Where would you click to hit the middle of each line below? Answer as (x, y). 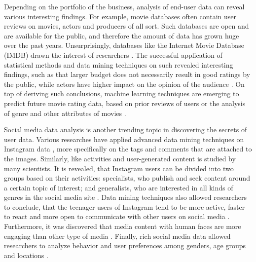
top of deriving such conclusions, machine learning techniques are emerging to (122, 94)
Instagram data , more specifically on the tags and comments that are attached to (128, 149)
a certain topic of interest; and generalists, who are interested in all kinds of (119, 187)
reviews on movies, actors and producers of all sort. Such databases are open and (127, 26)
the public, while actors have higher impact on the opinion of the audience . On (124, 84)
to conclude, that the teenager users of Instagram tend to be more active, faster (125, 206)
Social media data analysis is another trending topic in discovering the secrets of (126, 130)
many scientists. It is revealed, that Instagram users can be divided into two (119, 168)
